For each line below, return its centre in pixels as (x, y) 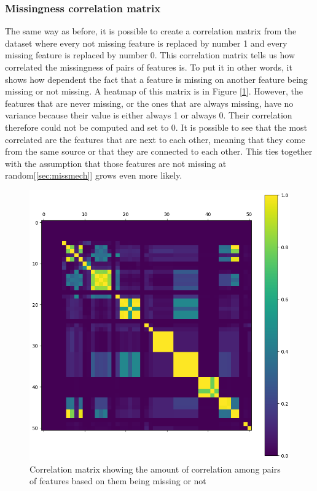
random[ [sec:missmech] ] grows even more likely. (94, 175)
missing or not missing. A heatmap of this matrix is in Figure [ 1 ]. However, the (154, 91)
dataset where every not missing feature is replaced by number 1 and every (146, 43)
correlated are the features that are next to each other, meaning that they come (155, 139)
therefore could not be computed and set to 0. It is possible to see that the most (156, 127)
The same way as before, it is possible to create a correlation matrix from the (151, 31)
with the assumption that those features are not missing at (116, 163)
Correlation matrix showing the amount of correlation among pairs (155, 469)
